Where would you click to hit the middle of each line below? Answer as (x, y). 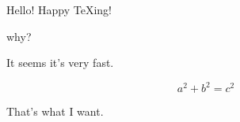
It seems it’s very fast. (60, 63)
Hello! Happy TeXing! (59, 9)
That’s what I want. (55, 111)
